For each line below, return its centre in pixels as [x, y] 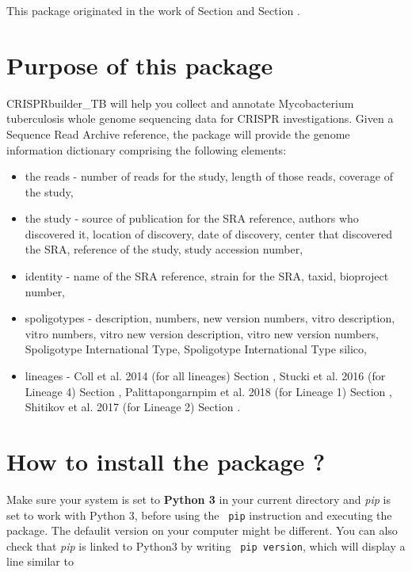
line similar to [40, 561]
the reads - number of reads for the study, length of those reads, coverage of [209, 176]
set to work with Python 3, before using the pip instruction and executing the [199, 515]
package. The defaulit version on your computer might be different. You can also [202, 530]
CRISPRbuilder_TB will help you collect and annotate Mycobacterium [180, 103]
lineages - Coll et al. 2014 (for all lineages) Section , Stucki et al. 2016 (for [205, 376]
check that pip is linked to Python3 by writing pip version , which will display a [206, 545]
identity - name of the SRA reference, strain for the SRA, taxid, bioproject [207, 276]
